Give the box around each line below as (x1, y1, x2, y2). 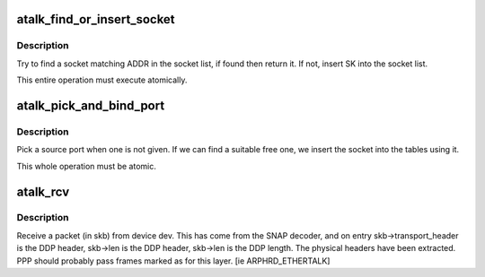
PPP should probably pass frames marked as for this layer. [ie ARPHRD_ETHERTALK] (16, 255, 331, 266)
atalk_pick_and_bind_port (16, 98, 165, 113)
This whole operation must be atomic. (16, 160, 156, 171)
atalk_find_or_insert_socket (16, 12, 175, 27)
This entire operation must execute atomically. (16, 74, 188, 85)
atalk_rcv (16, 184, 70, 199)
